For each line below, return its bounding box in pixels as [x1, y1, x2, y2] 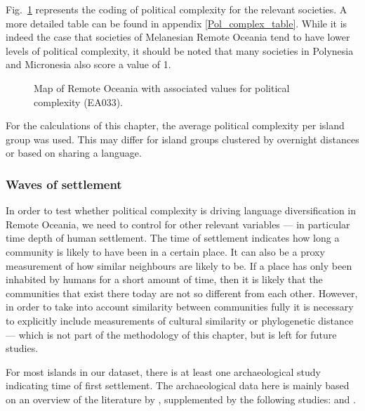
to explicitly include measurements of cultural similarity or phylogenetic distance [6, 313, 354, 327]
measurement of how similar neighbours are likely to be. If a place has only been [6, 258, 352, 273]
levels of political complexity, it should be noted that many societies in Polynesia [6, 43, 354, 58]
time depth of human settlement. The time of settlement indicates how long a [6, 230, 340, 245]
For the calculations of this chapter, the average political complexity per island [6, 118, 345, 133]
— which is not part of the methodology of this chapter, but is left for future [6, 327, 337, 341]
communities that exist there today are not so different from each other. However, [6, 285, 358, 300]
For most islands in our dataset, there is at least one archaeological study [6, 364, 321, 379]
